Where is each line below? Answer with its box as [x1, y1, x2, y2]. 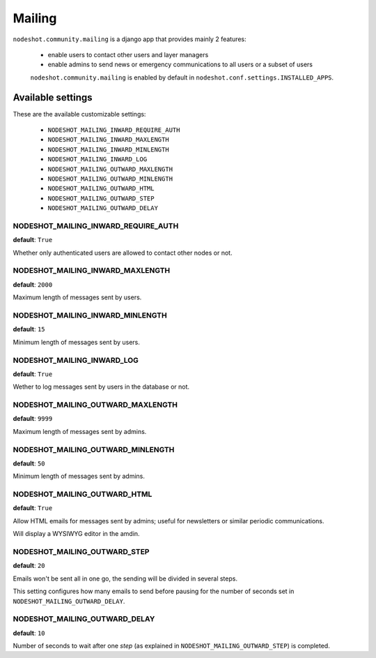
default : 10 [13, 629, 45, 637]
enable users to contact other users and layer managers [47, 50, 209, 59]
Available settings [13, 91, 93, 103]
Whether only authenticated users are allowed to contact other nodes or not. [13, 248, 233, 257]
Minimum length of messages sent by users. [13, 338, 141, 346]
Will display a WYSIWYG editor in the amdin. [13, 530, 140, 538]
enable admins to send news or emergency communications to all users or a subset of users [47, 60, 313, 69]
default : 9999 [13, 414, 53, 423]
